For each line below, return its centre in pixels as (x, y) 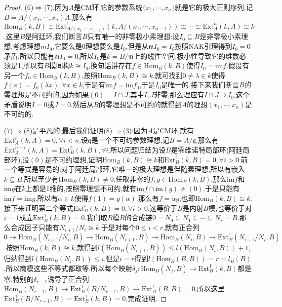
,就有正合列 (181, 227)
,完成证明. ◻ (146, 298)
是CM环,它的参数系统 (108, 7)
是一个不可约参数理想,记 (130, 140)
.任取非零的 (132, 178)
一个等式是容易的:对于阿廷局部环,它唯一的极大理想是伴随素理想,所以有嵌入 (124, 169)
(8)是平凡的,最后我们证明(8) (68, 130)
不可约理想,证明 (77, 159)
